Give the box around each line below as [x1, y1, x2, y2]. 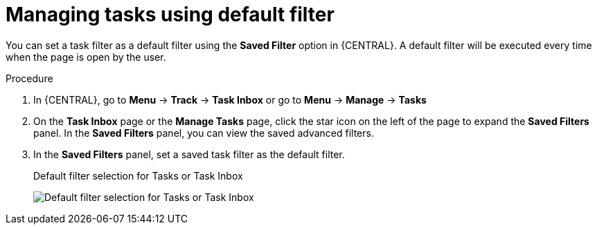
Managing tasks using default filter [6, 3, 335, 26]
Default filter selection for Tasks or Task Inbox [33, 169, 243, 182]
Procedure [6, 72, 53, 84]
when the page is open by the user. [6, 50, 166, 63]
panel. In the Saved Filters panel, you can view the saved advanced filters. [33, 126, 374, 139]
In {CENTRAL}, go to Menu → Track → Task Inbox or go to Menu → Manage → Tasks [33, 93, 427, 106]
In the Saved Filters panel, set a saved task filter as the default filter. [33, 148, 345, 160]
